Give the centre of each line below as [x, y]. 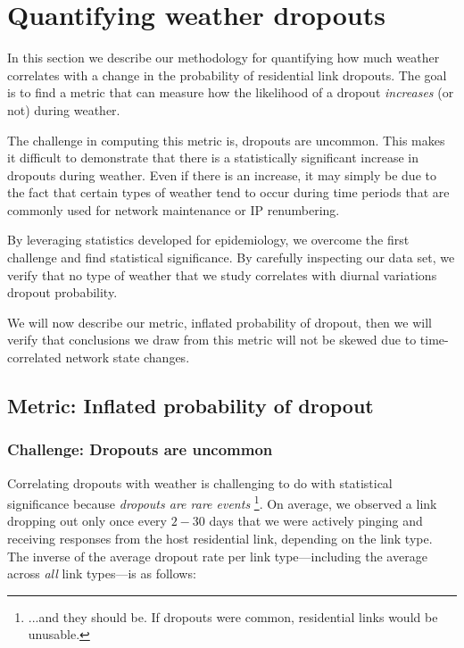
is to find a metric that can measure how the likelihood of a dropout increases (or [231, 92]
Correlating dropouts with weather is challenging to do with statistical [200, 482]
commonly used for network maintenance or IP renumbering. [174, 209]
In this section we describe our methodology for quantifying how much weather [224, 58]
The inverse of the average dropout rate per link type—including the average [217, 556]
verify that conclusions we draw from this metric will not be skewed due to [212, 340]
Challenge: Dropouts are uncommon [140, 449]
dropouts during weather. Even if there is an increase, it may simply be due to [222, 174]
